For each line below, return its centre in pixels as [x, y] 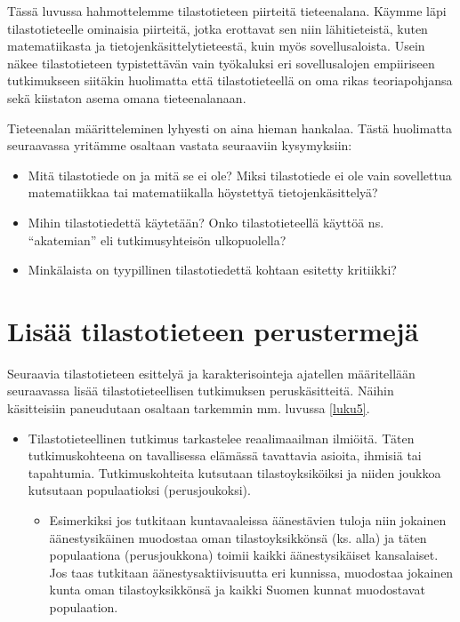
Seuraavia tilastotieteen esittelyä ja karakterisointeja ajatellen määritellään [211, 373]
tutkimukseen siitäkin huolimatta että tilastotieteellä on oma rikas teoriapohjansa [230, 80]
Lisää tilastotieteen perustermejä [213, 330]
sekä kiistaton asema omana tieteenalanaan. [127, 97]
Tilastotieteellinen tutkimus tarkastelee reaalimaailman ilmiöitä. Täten [221, 438]
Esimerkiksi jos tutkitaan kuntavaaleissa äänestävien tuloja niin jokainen [248, 520]
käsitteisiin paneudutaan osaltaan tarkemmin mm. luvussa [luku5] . [189, 408]
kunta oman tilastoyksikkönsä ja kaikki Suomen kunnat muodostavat [237, 590]
